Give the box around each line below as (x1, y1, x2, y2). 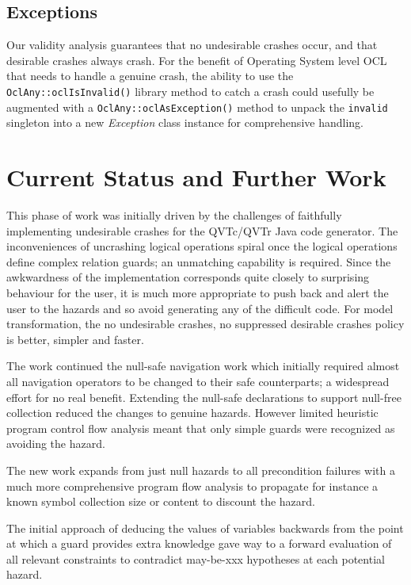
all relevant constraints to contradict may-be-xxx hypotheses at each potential (6, 550, 385, 567)
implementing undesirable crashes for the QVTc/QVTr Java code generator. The (6, 222, 398, 239)
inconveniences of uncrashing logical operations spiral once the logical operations (6, 238, 398, 254)
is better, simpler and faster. (6, 331, 144, 347)
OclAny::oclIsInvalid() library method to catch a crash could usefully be (6, 82, 375, 99)
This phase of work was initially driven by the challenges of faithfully (6, 207, 342, 224)
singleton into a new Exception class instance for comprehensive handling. (6, 114, 363, 131)
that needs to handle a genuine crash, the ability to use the (6, 67, 294, 84)
